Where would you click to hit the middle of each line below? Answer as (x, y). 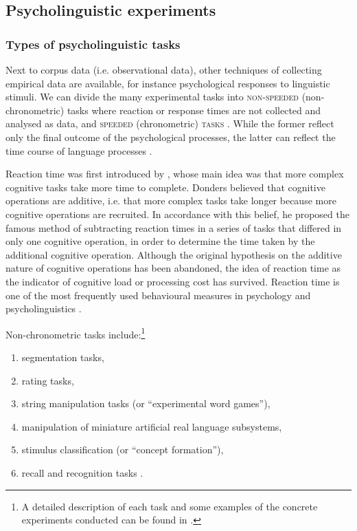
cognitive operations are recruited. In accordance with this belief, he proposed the (177, 214)
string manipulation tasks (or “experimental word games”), (146, 403)
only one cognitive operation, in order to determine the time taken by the (160, 241)
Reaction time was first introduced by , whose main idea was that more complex (175, 174)
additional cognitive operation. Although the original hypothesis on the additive (174, 254)
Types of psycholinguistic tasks (93, 44)
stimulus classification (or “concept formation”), (123, 449)
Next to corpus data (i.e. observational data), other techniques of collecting (164, 69)
